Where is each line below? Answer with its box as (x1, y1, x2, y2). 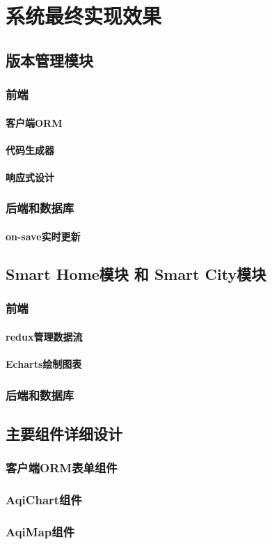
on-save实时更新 (6, 229, 81, 243)
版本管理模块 (6, 49, 93, 70)
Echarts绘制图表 (6, 357, 82, 371)
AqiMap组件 (6, 522, 75, 540)
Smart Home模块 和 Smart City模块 (6, 263, 266, 284)
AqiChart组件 (6, 490, 82, 508)
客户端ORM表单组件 (6, 459, 118, 476)
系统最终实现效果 (6, 1, 162, 30)
